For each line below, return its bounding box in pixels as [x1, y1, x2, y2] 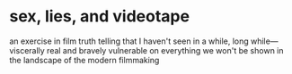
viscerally [9, 45, 45, 55]
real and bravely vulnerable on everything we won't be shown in [46, 45, 285, 55]
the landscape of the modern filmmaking [9, 54, 160, 65]
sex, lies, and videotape [9, 6, 190, 27]
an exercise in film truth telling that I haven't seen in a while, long [9, 36, 249, 46]
